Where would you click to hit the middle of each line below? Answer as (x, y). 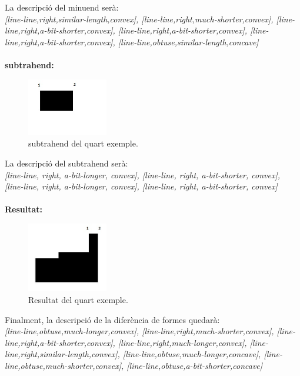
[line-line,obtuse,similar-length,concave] (188, 41)
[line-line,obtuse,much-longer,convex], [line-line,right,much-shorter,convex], (139, 331)
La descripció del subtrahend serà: (66, 163)
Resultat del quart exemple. (78, 299)
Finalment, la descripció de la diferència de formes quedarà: (112, 319)
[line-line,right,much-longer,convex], (182, 342)
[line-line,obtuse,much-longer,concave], (192, 354)
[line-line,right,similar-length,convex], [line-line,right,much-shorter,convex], (139, 19)
